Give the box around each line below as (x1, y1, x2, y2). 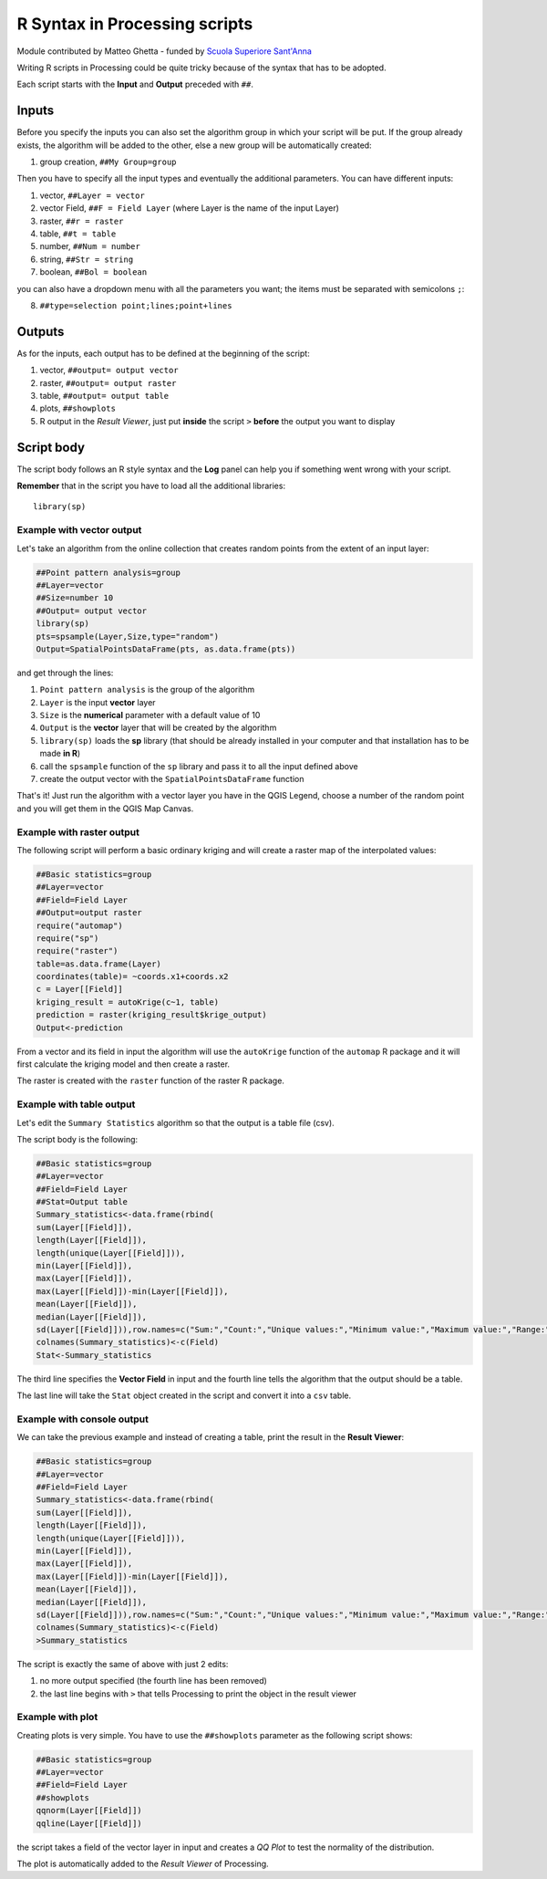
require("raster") (36, 945, 119, 956)
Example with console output (16, 1413, 150, 1425)
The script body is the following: (16, 1133, 139, 1144)
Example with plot (16, 1711, 98, 1724)
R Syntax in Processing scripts (16, 14, 253, 34)
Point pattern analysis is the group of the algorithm (39, 684, 255, 695)
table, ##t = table (39, 228, 117, 239)
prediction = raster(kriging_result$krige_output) (36, 1009, 268, 1020)
